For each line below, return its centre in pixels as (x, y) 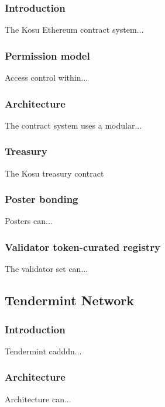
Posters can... (29, 221)
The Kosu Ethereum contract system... (74, 30)
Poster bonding (42, 199)
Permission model (47, 55)
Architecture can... (38, 399)
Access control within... (47, 77)
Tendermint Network (69, 300)
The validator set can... (47, 269)
